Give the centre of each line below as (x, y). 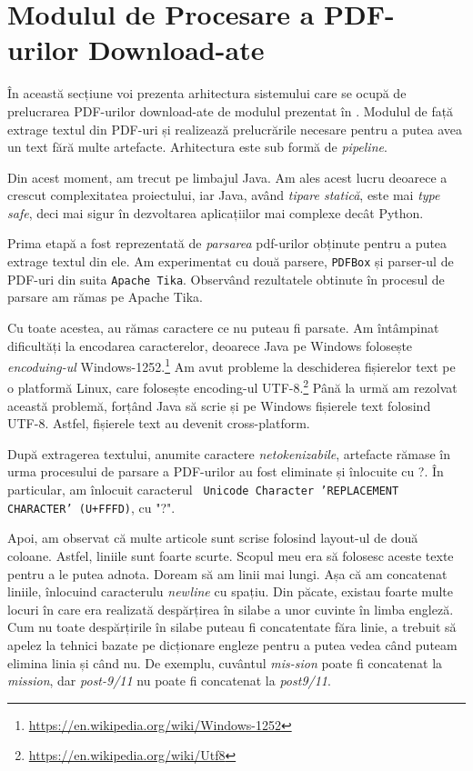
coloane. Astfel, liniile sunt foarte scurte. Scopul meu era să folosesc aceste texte (231, 555)
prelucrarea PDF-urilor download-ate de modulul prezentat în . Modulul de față (231, 110)
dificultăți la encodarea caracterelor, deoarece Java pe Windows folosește (210, 345)
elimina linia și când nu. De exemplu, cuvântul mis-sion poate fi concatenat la (225, 662)
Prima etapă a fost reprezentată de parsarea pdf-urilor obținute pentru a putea (227, 243)
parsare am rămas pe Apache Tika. (105, 297)
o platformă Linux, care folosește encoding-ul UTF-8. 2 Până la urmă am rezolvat (232, 386)
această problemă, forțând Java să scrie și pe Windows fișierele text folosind (219, 405)
